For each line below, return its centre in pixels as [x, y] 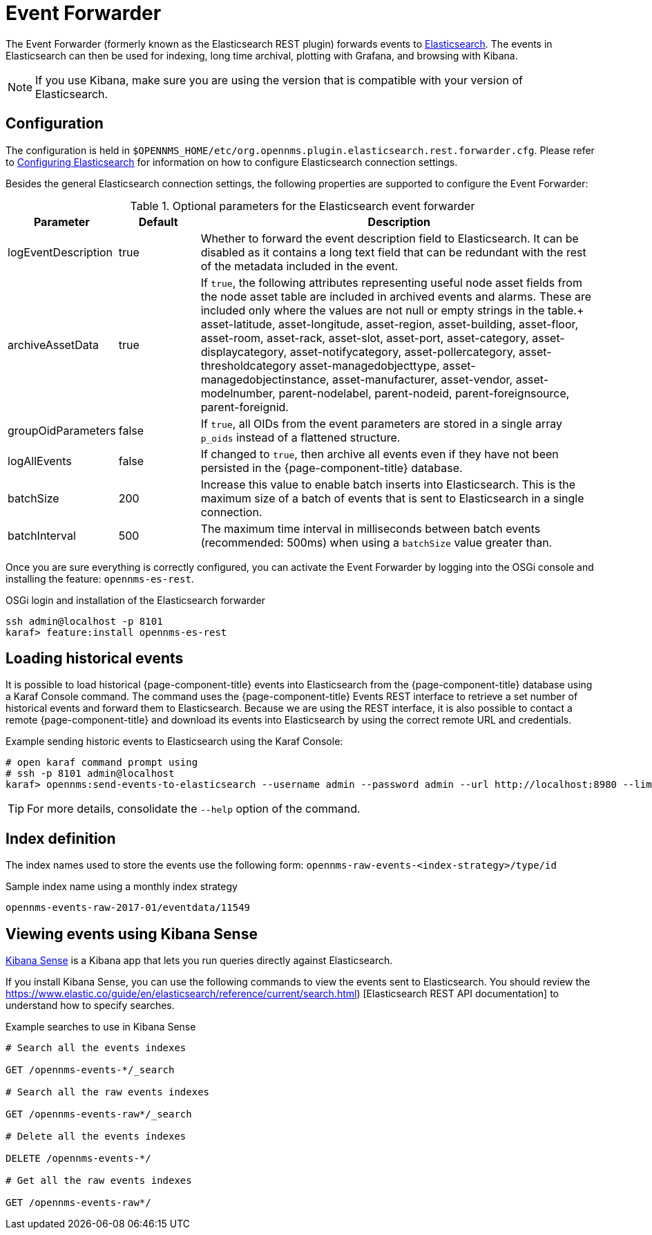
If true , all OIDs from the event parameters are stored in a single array [381, 423]
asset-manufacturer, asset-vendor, [423, 379]
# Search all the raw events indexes [108, 1092]
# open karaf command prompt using [102, 763]
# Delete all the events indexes [96, 1137]
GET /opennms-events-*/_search [90, 1070]
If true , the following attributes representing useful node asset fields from [391, 282]
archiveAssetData [54, 345]
